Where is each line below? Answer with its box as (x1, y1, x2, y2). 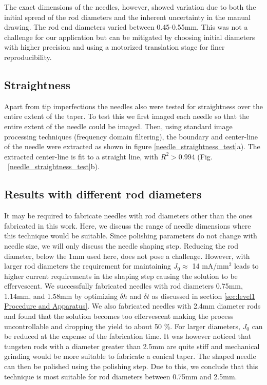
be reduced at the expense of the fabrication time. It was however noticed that (4, 331, 252, 341)
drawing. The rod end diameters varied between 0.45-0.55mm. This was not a (4, 22, 248, 32)
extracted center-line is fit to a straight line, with (4, 151, 159, 161)
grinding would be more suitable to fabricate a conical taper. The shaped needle (4, 351, 256, 361)
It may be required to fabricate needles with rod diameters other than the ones (4, 210, 253, 221)
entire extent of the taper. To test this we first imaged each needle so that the (4, 111, 250, 121)
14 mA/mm (192, 260, 229, 271)
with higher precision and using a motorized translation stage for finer (4, 42, 225, 52)
